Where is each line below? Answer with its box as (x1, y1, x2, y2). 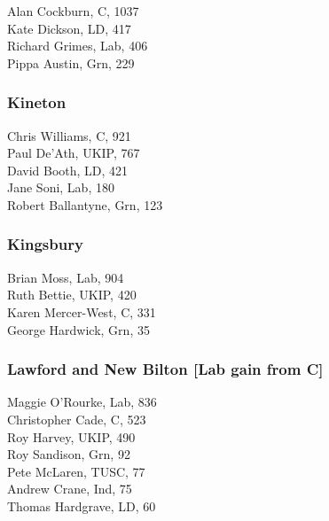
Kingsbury (7, 233, 83, 255)
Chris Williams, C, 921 (7, 126, 131, 144)
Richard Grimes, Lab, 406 (7, 36, 148, 55)
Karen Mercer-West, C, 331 (7, 302, 156, 321)
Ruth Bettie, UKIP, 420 (7, 285, 137, 304)
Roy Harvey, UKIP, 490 (7, 427, 136, 446)
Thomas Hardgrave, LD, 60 (7, 496, 156, 515)
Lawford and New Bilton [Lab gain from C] (7, 358, 324, 380)
